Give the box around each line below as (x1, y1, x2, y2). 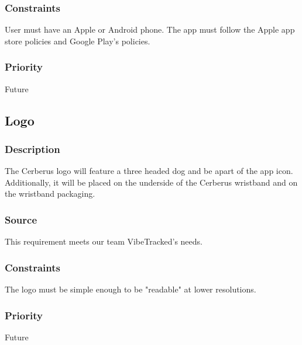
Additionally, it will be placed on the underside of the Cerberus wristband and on (5, 176, 298, 188)
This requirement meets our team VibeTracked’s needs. (5, 235, 203, 248)
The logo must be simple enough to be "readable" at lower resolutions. (5, 283, 256, 295)
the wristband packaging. (5, 187, 95, 200)
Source (5, 212, 37, 226)
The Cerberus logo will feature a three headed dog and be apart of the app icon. (5, 165, 293, 177)
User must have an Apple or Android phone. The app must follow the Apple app (5, 23, 295, 36)
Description (5, 141, 60, 156)
